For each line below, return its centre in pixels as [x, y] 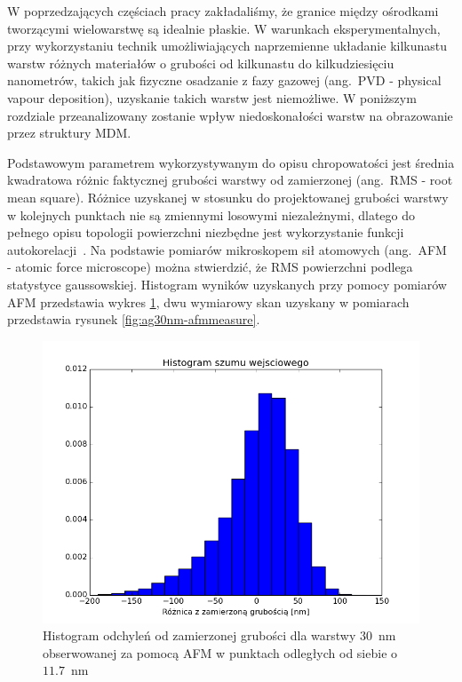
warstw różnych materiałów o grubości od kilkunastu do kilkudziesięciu [201, 63]
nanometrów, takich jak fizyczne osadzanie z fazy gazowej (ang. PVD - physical [224, 80]
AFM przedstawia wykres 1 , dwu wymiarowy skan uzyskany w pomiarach [208, 301]
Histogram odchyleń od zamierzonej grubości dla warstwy [199, 635]
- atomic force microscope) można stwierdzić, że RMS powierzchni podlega [210, 267]
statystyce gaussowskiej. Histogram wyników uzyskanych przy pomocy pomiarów [227, 284]
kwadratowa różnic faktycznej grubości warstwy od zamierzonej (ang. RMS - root [230, 180]
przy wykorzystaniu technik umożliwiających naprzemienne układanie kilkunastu [227, 46]
